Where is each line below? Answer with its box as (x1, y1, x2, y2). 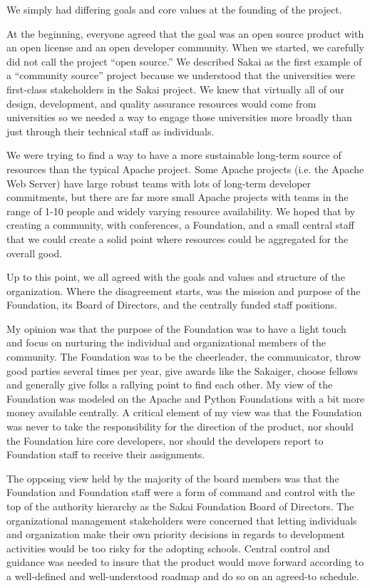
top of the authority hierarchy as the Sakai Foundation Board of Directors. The (6, 499, 354, 513)
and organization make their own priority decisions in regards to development (6, 527, 345, 542)
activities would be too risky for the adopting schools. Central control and (6, 540, 330, 555)
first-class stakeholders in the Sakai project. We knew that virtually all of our (6, 81, 344, 96)
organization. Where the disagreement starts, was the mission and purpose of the (6, 283, 361, 298)
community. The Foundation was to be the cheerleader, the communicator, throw (6, 349, 361, 364)
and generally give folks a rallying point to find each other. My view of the (6, 377, 333, 392)
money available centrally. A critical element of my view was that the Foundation (6, 405, 362, 420)
